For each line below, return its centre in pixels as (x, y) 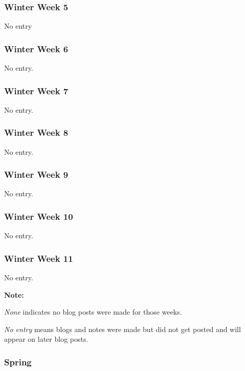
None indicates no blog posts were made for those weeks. (93, 312)
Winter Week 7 (36, 90)
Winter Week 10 (39, 216)
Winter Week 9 (36, 174)
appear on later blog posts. (46, 339)
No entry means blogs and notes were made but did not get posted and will (122, 329)
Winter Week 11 (39, 258)
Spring (18, 362)
